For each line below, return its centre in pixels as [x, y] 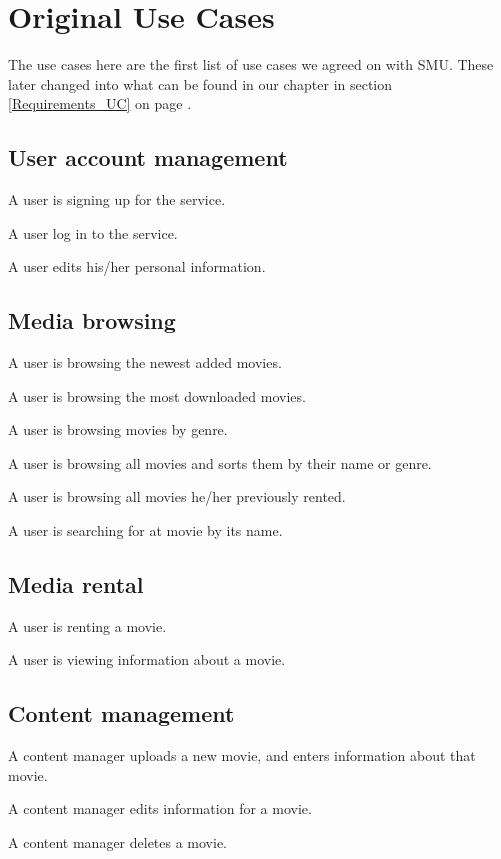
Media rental [76, 584]
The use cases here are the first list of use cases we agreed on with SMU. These [251, 64]
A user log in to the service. [93, 232]
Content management [121, 713]
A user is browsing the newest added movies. [145, 362]
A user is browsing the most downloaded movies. [157, 395]
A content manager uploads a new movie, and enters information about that [242, 755]
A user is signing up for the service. [117, 199]
